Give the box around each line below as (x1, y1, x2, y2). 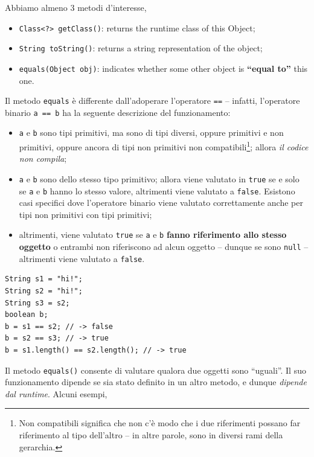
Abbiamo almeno (5, 1, 68, 13)
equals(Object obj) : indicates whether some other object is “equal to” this (19, 62, 308, 74)
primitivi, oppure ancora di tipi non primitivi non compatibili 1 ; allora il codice (19, 139, 309, 153)
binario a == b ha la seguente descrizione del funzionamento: (5, 106, 231, 118)
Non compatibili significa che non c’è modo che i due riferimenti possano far (19, 417, 301, 429)
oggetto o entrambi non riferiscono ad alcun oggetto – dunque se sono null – (19, 240, 309, 253)
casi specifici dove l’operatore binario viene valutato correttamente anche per (19, 196, 303, 209)
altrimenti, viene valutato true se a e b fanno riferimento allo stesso (19, 228, 287, 241)
